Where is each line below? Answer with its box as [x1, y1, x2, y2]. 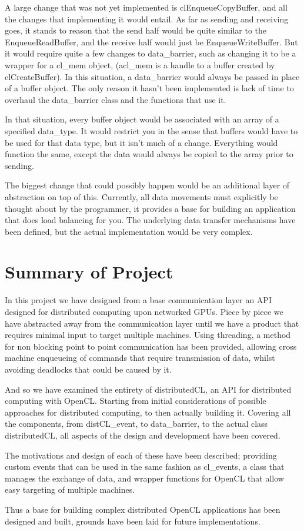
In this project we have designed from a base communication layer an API [5, 294, 272, 306]
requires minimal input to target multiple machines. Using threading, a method [5, 328, 291, 341]
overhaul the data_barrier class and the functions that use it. [5, 93, 226, 105]
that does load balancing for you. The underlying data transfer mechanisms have [5, 214, 296, 226]
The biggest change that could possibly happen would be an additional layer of [5, 179, 290, 191]
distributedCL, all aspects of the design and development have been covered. [5, 429, 280, 441]
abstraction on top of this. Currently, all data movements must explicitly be [5, 190, 278, 203]
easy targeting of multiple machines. [5, 483, 135, 496]
